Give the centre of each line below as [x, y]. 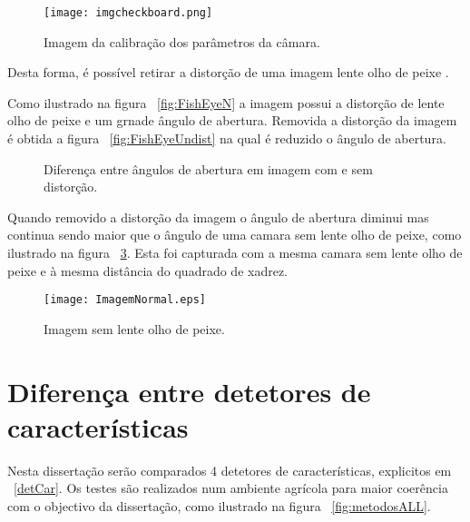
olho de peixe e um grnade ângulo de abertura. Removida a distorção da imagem [232, 120]
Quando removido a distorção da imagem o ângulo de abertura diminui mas [218, 217]
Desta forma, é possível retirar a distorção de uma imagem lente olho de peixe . [228, 72]
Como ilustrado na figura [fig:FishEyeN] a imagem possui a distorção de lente [226, 102]
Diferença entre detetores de [189, 391]
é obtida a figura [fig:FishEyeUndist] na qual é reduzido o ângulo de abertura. [227, 138]
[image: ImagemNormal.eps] [125, 300]
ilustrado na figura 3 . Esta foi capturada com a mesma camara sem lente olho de [235, 252]
